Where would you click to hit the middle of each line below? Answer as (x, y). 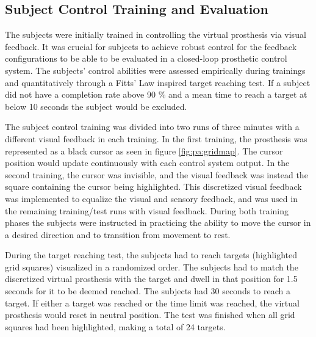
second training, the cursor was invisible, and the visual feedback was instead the (156, 174)
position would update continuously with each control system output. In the (147, 163)
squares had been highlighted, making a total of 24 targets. (115, 326)
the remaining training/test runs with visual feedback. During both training (147, 210)
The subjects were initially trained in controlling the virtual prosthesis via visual (156, 34)
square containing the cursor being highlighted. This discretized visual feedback (153, 187)
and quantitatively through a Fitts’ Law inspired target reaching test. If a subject (158, 82)
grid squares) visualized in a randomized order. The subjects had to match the (152, 266)
